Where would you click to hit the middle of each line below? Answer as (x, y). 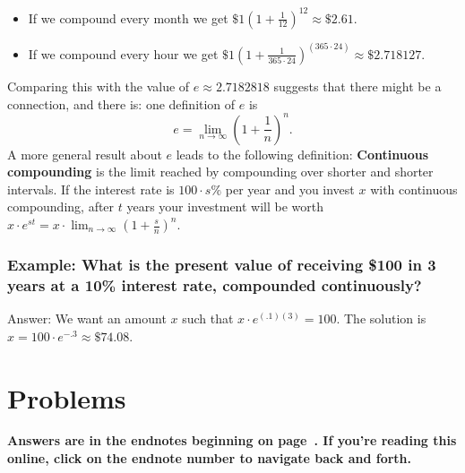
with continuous (414, 189)
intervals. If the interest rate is (91, 189)
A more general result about (85, 154)
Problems (67, 397)
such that (208, 318)
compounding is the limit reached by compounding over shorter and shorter (220, 172)
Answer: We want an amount (87, 318)
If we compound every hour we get (123, 53)
